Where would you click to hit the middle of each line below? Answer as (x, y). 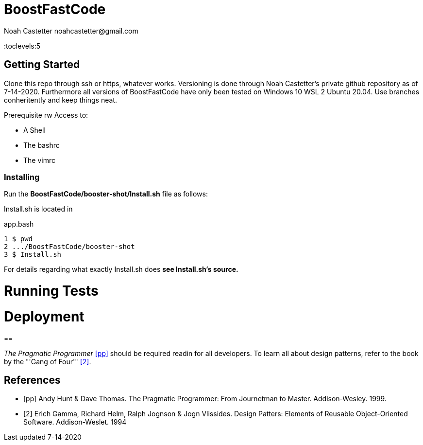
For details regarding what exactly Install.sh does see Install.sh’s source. (121, 269)
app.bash (19, 224)
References (32, 380)
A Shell (34, 130)
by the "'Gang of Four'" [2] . (48, 361)
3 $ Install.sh (33, 255)
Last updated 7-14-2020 (43, 437)
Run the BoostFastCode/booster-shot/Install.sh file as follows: (106, 194)
